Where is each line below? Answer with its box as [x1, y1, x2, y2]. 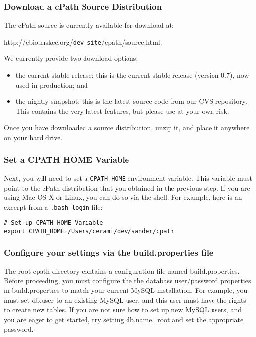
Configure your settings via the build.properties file [4, 246, 213, 258]
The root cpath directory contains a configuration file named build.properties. [4, 265, 240, 276]
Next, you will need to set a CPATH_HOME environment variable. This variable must [4, 172, 253, 183]
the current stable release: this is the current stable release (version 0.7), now [15, 70, 249, 80]
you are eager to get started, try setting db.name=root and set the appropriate [4, 314, 244, 324]
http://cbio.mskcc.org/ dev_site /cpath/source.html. [4, 36, 162, 47]
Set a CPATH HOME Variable [4, 153, 129, 165]
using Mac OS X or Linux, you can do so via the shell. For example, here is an [4, 192, 242, 202]
